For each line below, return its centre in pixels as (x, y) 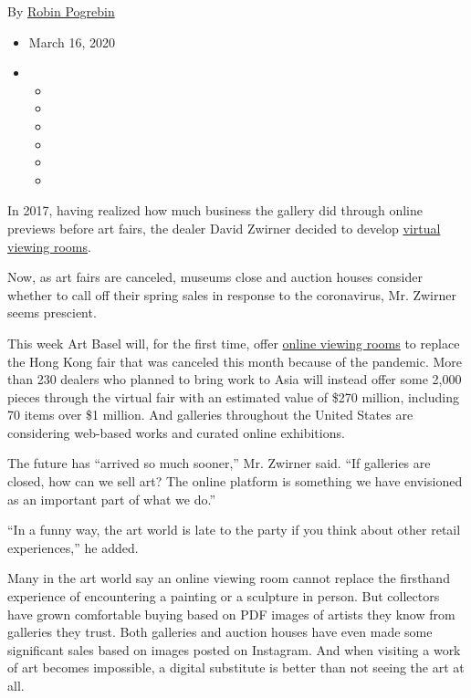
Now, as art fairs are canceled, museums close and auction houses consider (215, 277)
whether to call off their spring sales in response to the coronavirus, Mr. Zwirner (232, 294)
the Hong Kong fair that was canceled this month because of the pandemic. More (235, 361)
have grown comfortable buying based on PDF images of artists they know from (231, 614)
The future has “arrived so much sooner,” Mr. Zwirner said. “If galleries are (219, 463)
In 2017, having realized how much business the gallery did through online (215, 210)
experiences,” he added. (73, 547)
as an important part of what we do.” (112, 499)
